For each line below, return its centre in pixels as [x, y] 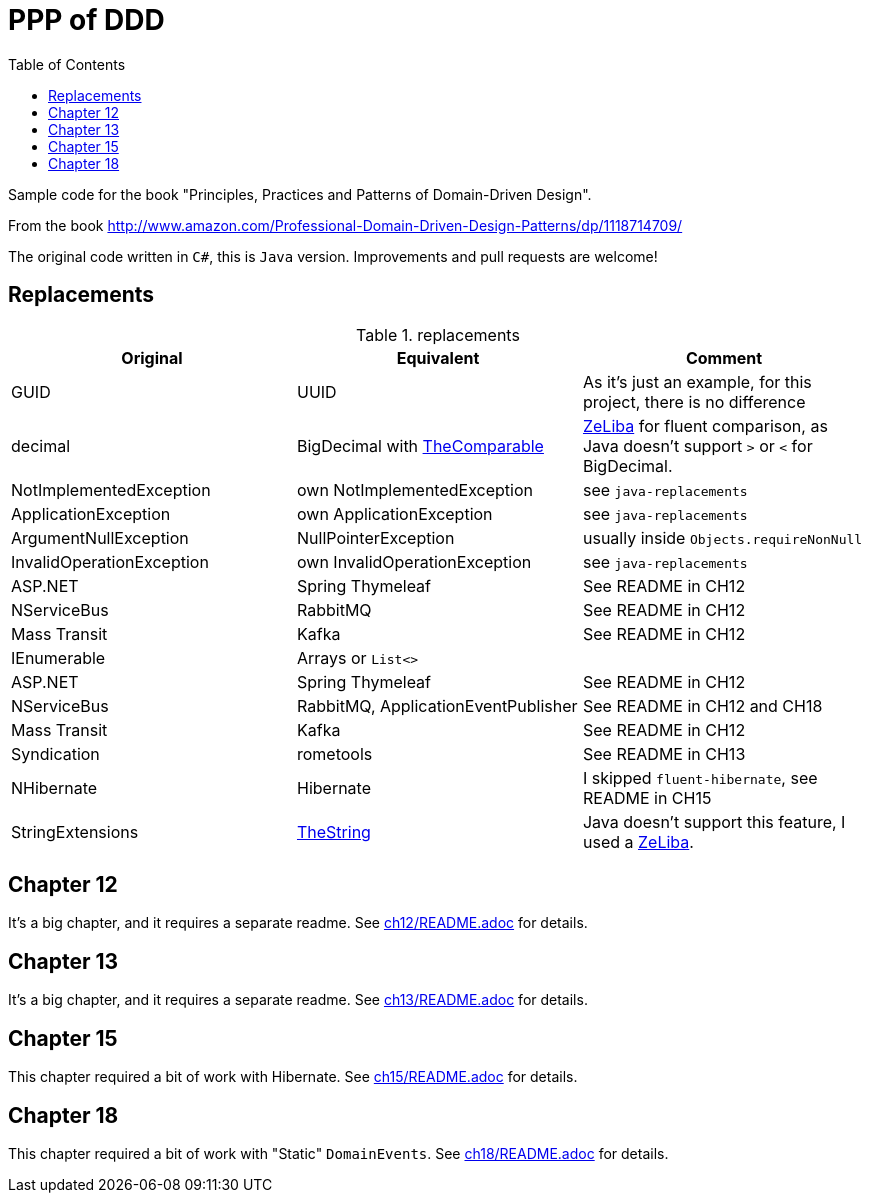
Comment [724, 357]
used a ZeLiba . [638, 841]
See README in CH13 [664, 753]
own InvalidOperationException [414, 561]
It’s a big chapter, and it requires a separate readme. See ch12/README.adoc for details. [298, 923]
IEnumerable [58, 657]
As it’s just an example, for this [697, 381]
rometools [334, 753]
